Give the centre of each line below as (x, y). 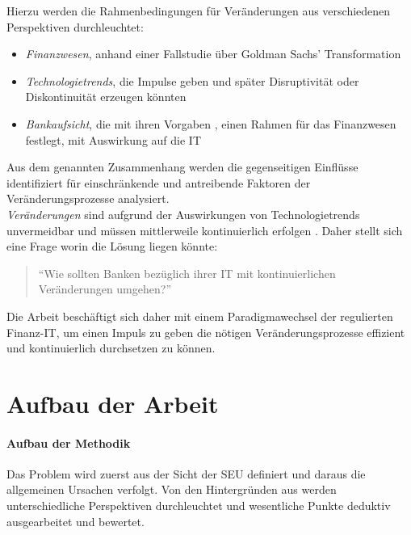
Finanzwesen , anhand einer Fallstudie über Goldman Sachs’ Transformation (213, 54)
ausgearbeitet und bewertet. (75, 521)
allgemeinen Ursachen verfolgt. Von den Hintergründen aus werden (172, 489)
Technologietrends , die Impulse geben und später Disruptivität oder (192, 80)
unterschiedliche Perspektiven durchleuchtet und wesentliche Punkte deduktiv (199, 506)
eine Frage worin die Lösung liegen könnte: (112, 246)
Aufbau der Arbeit (113, 403)
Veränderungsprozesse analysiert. (88, 198)
